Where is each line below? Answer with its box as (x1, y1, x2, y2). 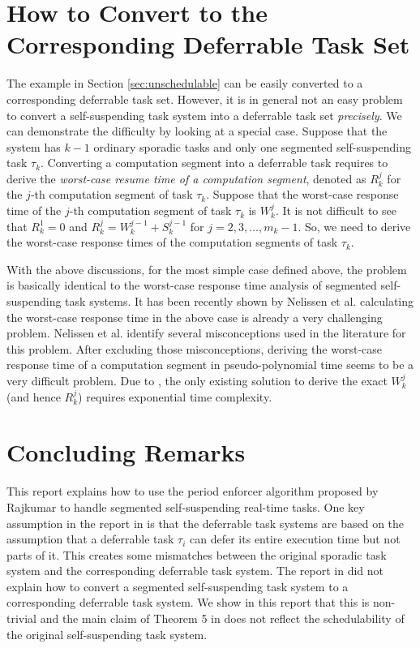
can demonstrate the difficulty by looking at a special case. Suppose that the (6, 122, 388, 139)
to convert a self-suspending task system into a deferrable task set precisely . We (6, 106, 402, 123)
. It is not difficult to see (275, 202, 396, 219)
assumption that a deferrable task (6, 530, 174, 547)
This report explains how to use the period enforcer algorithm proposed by (6, 483, 379, 500)
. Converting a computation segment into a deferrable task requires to (41, 154, 388, 171)
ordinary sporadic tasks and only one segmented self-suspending (93, 138, 411, 155)
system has (6, 138, 61, 155)
